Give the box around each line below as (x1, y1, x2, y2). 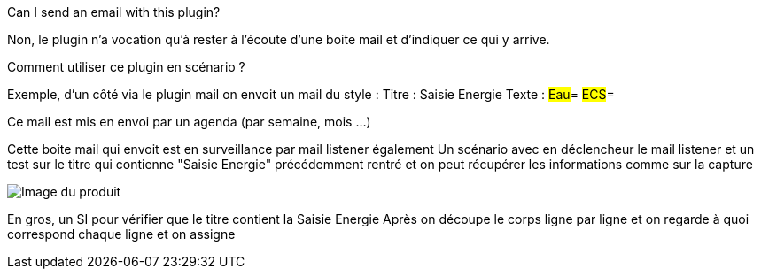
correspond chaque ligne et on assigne (7, 226, 236, 241)
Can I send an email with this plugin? (7, 4, 221, 19)
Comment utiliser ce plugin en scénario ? (7, 59, 245, 74)
